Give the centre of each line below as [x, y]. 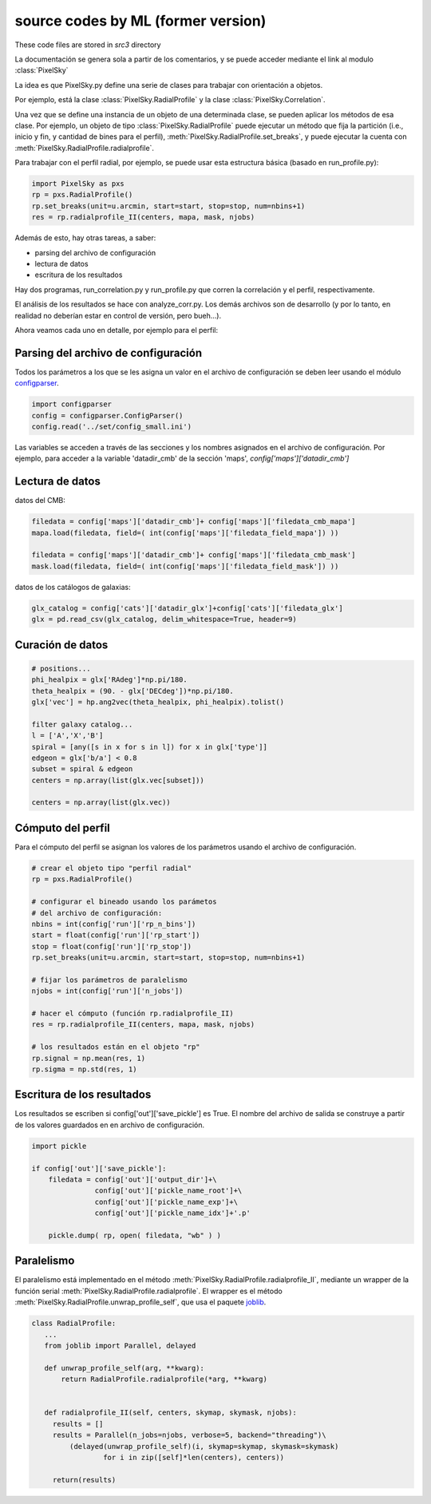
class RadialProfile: [74, 1324]
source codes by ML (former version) [140, 21]
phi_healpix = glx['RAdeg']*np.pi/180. [109, 680]
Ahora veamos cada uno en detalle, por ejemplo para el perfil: [117, 330]
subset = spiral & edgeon [82, 769]
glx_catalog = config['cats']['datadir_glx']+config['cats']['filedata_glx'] [187, 608]
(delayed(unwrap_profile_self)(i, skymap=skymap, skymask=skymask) [204, 1446]
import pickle [59, 1146]
